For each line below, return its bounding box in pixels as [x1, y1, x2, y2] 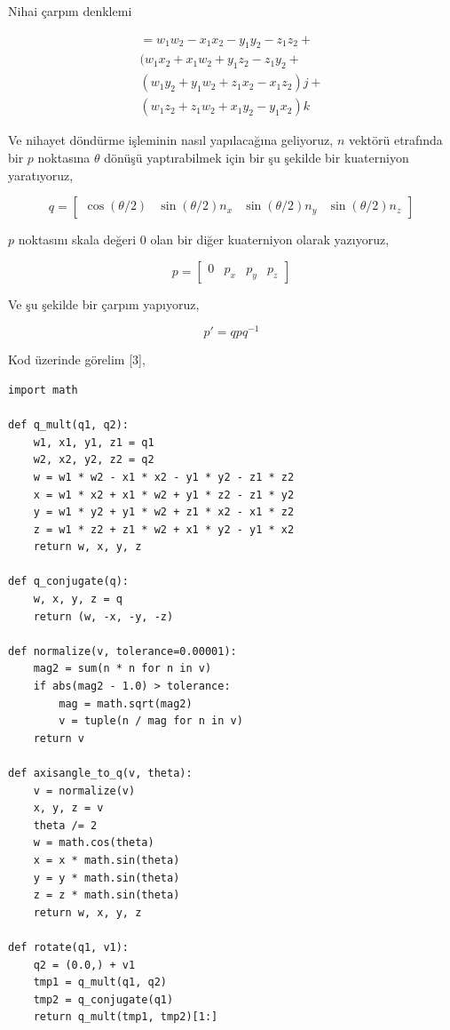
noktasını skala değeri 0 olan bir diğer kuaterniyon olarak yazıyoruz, [18, 230, 390, 249]
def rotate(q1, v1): [8, 940, 130, 954]
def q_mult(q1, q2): [8, 419, 130, 432]
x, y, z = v [33, 802, 104, 815]
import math [8, 383, 78, 396]
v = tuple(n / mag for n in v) [59, 715, 243, 728]
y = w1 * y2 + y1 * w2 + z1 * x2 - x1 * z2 [33, 506, 295, 519]
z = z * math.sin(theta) [33, 889, 180, 902]
